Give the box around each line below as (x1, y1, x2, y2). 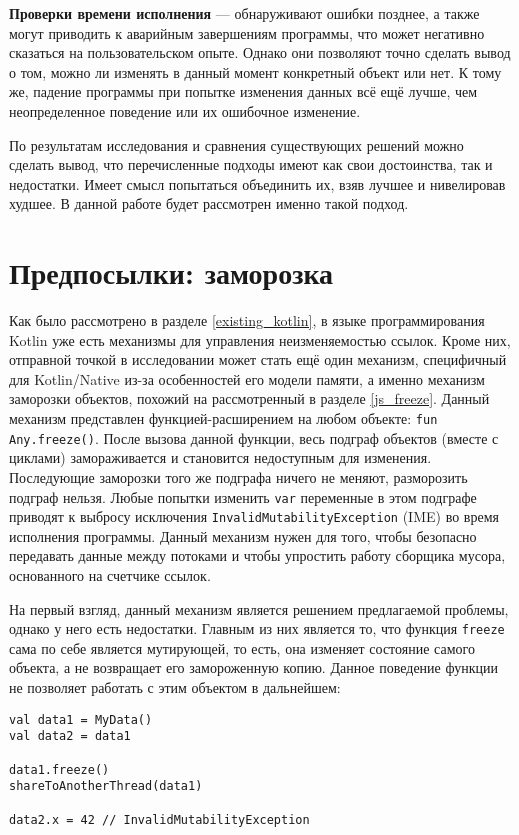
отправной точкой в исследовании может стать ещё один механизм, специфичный (9, 349, 507, 370)
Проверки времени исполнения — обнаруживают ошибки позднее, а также (9, 3, 480, 23)
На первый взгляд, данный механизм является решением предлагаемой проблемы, (9, 598, 509, 619)
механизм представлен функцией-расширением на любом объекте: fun (9, 408, 438, 429)
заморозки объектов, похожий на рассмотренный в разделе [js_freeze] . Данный (9, 388, 490, 409)
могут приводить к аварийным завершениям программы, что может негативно (9, 22, 485, 43)
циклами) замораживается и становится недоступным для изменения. (9, 447, 432, 468)
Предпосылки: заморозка (9, 252, 334, 293)
